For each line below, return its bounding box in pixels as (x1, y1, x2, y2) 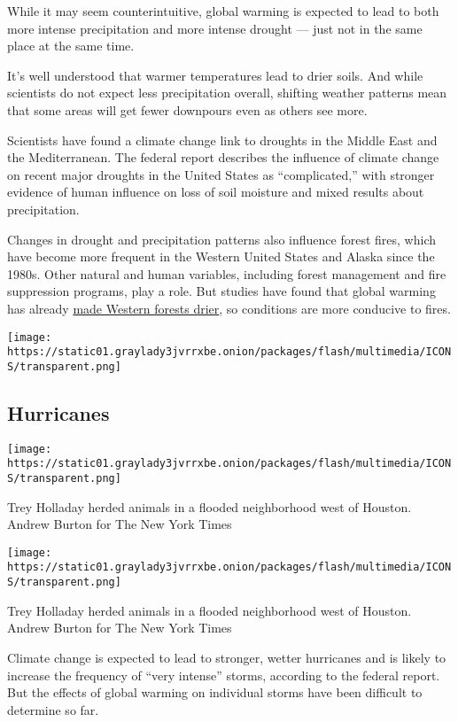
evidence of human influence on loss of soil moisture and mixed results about (7, 182, 424, 201)
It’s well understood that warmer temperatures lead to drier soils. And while (7, 66, 423, 84)
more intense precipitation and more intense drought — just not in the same (7, 19, 423, 37)
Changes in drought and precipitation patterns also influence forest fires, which (7, 229, 437, 248)
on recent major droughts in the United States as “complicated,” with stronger (7, 165, 435, 183)
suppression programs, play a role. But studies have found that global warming (7, 282, 436, 300)
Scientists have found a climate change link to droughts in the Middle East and (7, 130, 438, 149)
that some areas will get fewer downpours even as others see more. (7, 100, 368, 119)
